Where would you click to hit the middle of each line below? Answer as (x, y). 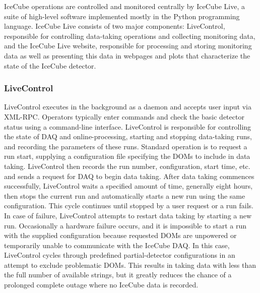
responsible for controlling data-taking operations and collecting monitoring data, (130, 36)
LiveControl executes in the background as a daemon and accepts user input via (128, 107)
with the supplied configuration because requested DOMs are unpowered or (120, 235)
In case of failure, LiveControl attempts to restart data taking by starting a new (128, 215)
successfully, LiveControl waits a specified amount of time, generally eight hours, (128, 186)
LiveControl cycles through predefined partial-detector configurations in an (120, 255)
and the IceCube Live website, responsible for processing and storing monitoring (128, 46)
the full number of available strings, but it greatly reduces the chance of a (118, 275)
